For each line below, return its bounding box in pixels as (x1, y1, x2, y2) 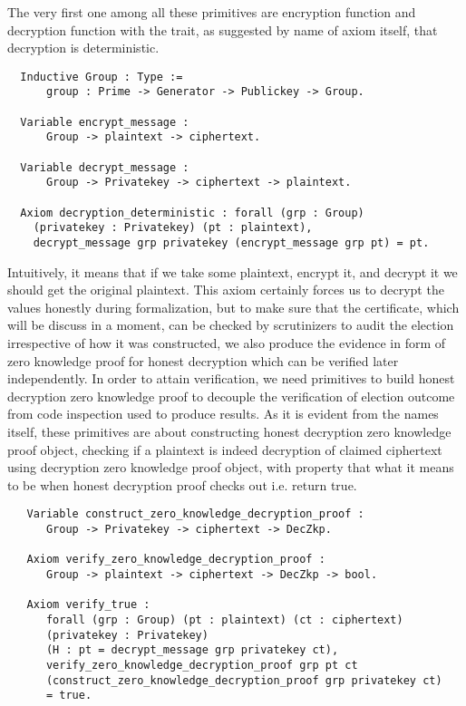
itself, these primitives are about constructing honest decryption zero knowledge (7, 422, 451, 440)
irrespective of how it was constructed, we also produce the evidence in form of (7, 334, 446, 353)
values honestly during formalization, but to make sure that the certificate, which (7, 297, 460, 316)
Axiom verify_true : (26, 598, 150, 612)
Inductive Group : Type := (20, 70, 183, 83)
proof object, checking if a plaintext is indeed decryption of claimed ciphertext (7, 440, 442, 459)
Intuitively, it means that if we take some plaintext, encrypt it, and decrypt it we (7, 262, 458, 281)
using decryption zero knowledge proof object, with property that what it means (7, 458, 454, 477)
